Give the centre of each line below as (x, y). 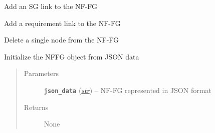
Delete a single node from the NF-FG (62, 40)
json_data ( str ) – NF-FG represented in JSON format (128, 90)
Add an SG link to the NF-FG (51, 6)
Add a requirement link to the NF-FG (62, 23)
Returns (36, 107)
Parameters (41, 73)
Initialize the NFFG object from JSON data (72, 56)
